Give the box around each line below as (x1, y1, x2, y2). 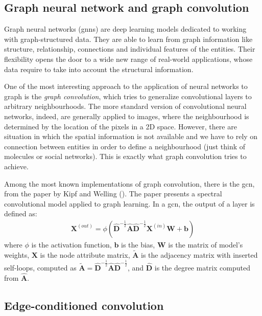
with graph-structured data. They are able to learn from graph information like (4, 33, 253, 44)
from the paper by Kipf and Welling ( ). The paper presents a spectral (4, 188, 222, 199)
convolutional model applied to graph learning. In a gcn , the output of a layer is (4, 198, 255, 209)
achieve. (4, 161, 29, 171)
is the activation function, (31, 239, 112, 250)
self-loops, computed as (4, 262, 77, 273)
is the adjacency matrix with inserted (141, 249, 258, 260)
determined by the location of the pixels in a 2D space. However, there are (4, 121, 237, 131)
